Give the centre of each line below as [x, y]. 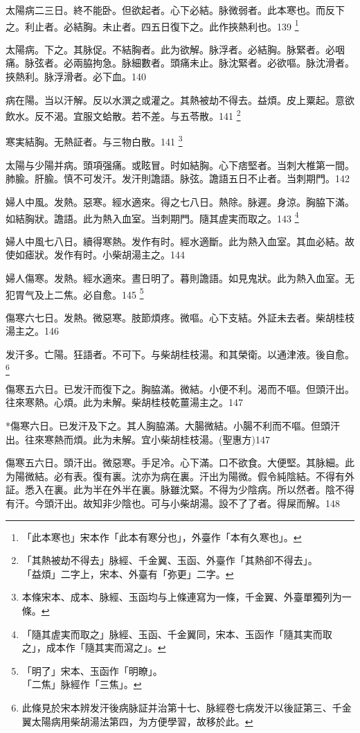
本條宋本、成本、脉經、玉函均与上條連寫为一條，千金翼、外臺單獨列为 [182, 597]
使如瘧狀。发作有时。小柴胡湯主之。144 [95, 255]
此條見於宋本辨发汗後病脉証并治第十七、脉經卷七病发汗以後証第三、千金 [187, 707]
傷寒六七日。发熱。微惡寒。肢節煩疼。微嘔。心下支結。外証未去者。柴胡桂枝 [180, 317]
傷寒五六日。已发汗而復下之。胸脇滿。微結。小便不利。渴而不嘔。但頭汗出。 [180, 388]
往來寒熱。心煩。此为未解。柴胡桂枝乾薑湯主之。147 [124, 402]
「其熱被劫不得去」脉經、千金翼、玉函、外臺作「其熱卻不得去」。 [170, 560]
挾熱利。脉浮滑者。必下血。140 [76, 77]
